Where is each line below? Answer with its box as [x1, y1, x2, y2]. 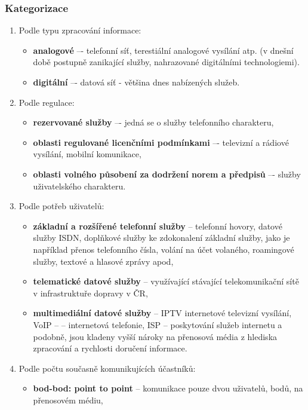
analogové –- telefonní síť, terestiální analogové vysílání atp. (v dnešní [33, 44, 294, 56]
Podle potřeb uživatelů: [19, 200, 104, 212]
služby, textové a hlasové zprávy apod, [33, 255, 174, 267]
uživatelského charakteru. [33, 179, 126, 192]
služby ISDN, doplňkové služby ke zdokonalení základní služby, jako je [33, 231, 290, 244]
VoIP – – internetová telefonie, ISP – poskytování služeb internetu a [33, 318, 282, 331]
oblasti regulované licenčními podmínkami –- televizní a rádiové [33, 136, 289, 148]
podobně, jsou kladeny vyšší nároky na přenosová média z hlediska [33, 330, 278, 342]
